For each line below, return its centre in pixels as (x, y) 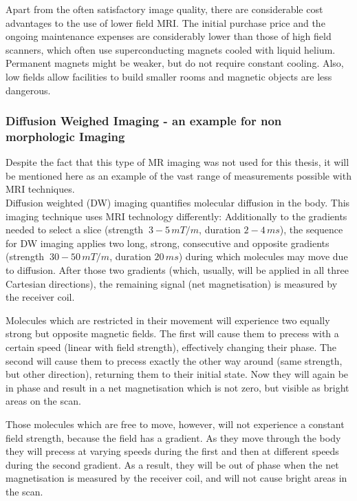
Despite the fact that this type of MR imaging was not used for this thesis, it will (177, 162)
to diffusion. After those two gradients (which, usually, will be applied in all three (177, 270)
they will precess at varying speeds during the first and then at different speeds (172, 451)
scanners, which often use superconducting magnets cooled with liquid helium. (171, 49)
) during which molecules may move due (263, 256)
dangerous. (28, 90)
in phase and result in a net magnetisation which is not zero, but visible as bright (177, 387)
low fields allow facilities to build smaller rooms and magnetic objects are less (169, 76)
